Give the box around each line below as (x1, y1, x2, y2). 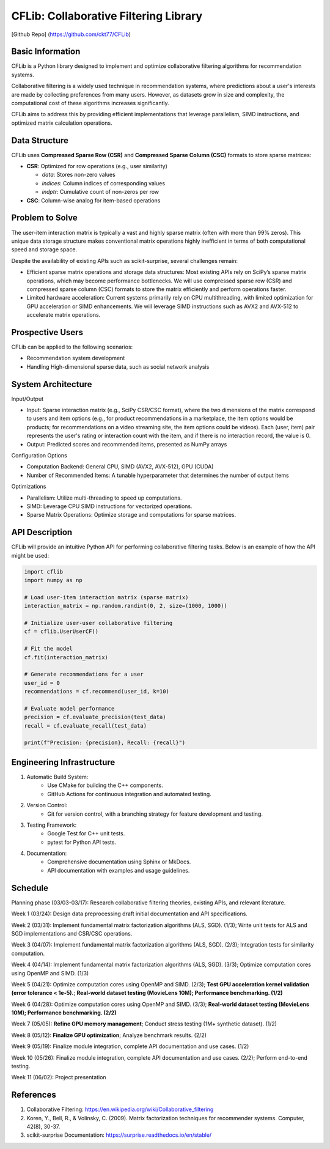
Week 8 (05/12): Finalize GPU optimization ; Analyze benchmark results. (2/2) (11, 1031, 207, 1039)
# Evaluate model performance (24, 705, 115, 712)
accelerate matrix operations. (26, 311, 101, 319)
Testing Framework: (26, 821, 77, 829)
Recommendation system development (26, 355, 125, 362)
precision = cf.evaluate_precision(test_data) (24, 714, 166, 721)
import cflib (24, 568, 64, 575)
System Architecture (11, 379, 92, 390)
